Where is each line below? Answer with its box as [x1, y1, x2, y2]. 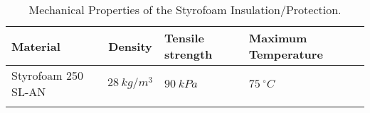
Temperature [248, 46, 323, 62]
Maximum [248, 30, 307, 46]
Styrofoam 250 [11, 67, 83, 83]
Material [11, 37, 60, 54]
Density [108, 37, 152, 54]
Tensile [164, 30, 204, 46]
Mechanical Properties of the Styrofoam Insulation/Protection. [28, 1, 342, 18]
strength [164, 46, 213, 62]
